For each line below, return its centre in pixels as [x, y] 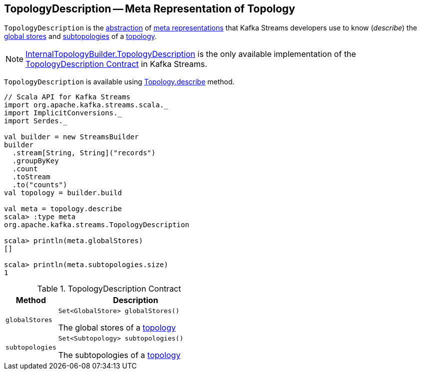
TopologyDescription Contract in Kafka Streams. [116, 64]
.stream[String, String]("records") [84, 153]
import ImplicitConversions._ [63, 113]
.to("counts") [40, 185]
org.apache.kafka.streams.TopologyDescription [97, 225]
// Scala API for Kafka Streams [67, 97]
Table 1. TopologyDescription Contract [109, 289]
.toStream [31, 177]
